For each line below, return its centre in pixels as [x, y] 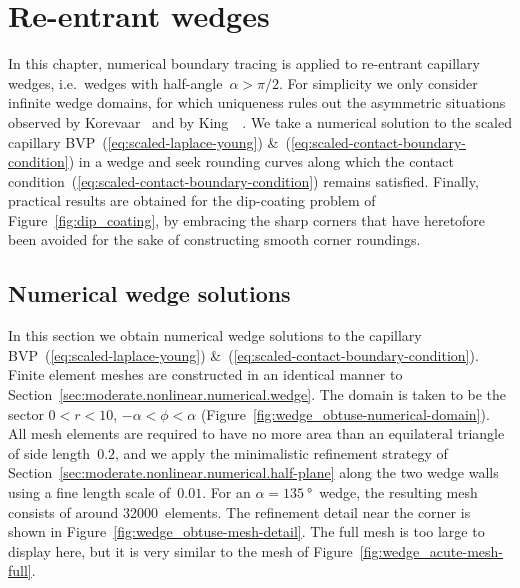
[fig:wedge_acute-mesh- [431, 550]
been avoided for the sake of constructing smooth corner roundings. [214, 239]
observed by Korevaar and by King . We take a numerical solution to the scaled [260, 121]
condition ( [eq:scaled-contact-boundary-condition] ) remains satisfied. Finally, [243, 180]
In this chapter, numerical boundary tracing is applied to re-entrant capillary [244, 63]
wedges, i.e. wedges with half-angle [115, 82]
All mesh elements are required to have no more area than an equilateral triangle [256, 433]
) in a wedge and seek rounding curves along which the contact [261, 161]
